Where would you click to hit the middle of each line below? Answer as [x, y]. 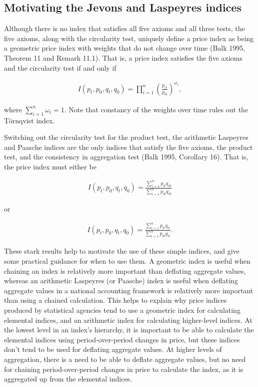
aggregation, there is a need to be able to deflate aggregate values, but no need [125, 359]
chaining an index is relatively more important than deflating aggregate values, [125, 270]
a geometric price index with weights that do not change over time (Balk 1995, [125, 48]
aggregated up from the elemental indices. [68, 379]
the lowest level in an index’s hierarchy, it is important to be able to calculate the [129, 330]
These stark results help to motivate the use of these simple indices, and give [122, 251]
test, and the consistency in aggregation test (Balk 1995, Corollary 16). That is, [126, 157]
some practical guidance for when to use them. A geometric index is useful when [127, 261]
